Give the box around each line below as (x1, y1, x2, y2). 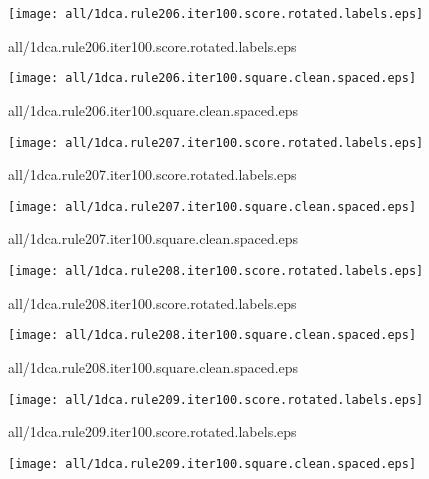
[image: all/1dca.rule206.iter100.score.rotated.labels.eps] (8, 7, 424, 21)
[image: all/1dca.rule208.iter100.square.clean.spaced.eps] (8, 328, 417, 343)
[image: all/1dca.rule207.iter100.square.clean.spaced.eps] (8, 199, 417, 214)
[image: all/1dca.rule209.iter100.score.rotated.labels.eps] (8, 392, 424, 407)
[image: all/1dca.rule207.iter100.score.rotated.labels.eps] (8, 135, 424, 150)
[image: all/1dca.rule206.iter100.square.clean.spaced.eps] (8, 71, 417, 86)
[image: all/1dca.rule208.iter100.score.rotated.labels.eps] (8, 264, 424, 278)
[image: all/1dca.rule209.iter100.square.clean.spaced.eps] (8, 456, 417, 471)
